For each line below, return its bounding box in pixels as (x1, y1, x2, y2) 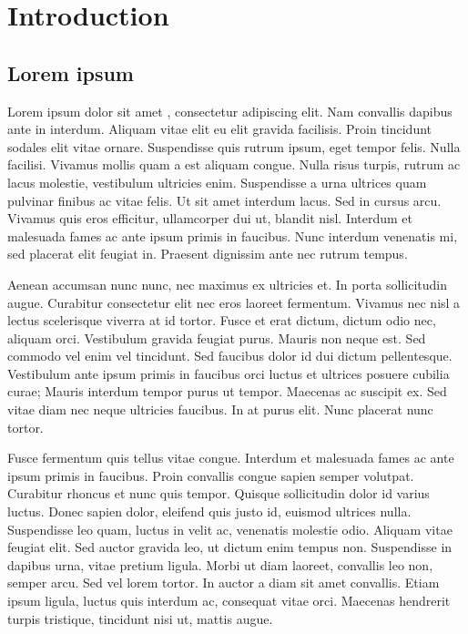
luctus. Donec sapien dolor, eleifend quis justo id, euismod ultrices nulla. (7, 502, 412, 521)
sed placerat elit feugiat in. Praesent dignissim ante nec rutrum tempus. (7, 244, 408, 263)
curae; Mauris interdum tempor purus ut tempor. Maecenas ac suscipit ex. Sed (7, 382, 447, 401)
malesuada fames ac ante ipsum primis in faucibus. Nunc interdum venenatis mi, (7, 226, 458, 245)
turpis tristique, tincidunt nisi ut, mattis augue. (7, 608, 273, 628)
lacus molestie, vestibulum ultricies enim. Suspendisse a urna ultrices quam (7, 172, 427, 191)
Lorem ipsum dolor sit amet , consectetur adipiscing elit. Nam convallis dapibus (7, 101, 453, 120)
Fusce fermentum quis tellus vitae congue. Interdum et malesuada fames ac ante (7, 448, 454, 467)
